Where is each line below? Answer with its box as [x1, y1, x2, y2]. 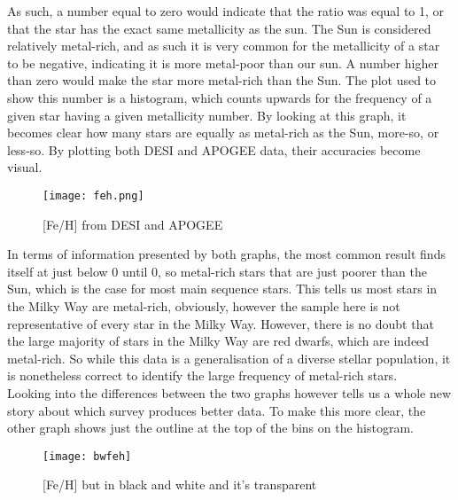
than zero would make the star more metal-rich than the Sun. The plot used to [7, 71, 437, 90]
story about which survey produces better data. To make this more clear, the [7, 401, 426, 419]
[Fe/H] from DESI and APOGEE [43, 215, 223, 233]
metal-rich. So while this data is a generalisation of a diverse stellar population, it [7, 348, 451, 367]
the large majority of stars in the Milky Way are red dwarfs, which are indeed [7, 332, 430, 350]
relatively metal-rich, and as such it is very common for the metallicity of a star [7, 36, 440, 55]
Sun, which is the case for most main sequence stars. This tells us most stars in [7, 279, 438, 298]
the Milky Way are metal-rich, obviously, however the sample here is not [7, 296, 400, 315]
